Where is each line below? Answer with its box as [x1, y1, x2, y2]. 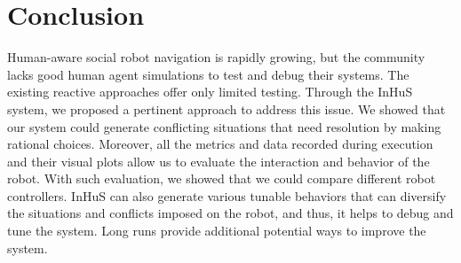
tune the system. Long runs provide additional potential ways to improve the [7, 221, 426, 240]
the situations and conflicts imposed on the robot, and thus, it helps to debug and [7, 204, 454, 222]
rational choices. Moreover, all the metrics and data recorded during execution [7, 135, 433, 153]
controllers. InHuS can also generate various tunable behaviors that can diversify [7, 186, 447, 205]
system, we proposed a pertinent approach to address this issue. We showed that [7, 99, 446, 118]
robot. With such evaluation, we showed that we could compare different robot [7, 169, 436, 188]
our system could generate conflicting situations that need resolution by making [7, 117, 441, 135]
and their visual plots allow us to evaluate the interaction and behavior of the [7, 151, 430, 170]
